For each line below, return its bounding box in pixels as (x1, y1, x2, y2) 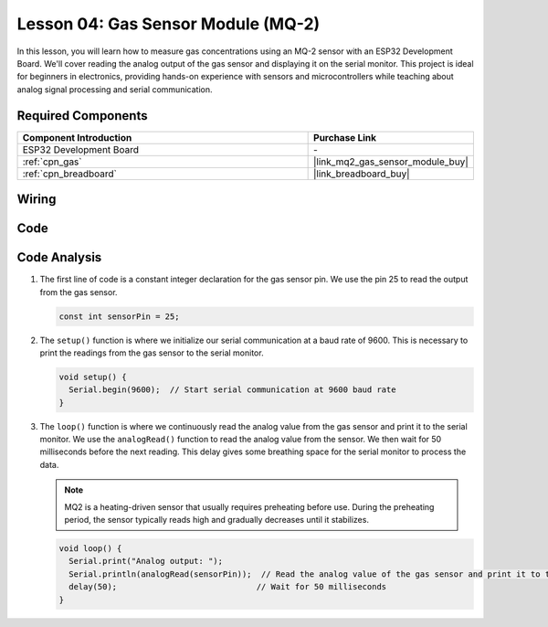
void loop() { (58, 544, 122, 553)
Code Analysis (16, 250, 102, 265)
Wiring (16, 192, 57, 207)
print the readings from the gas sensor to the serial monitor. (39, 347, 264, 358)
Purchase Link (313, 131, 377, 143)
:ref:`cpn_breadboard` (22, 167, 118, 180)
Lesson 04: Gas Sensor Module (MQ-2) (16, 14, 321, 34)
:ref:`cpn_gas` (22, 155, 82, 168)
